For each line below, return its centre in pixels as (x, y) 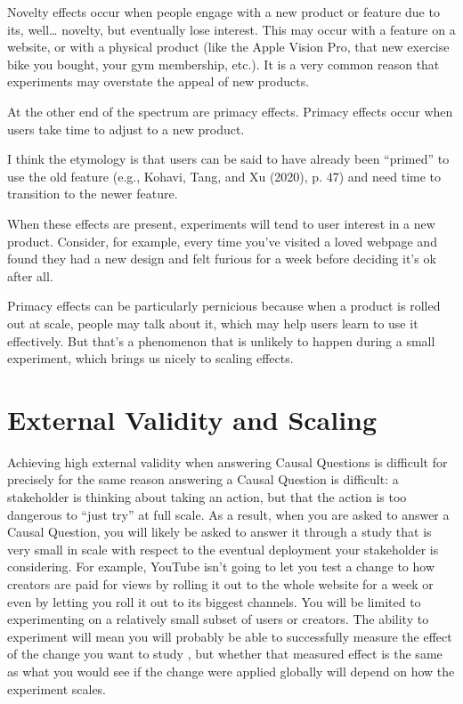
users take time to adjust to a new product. (126, 129)
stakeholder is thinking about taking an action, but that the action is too (207, 497)
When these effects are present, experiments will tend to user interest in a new (221, 223)
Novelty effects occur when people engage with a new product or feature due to (223, 12)
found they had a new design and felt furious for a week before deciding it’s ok (222, 259)
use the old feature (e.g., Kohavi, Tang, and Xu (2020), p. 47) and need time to (224, 176)
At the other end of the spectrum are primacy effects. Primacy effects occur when (230, 111)
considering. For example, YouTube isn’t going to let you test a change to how (221, 566)
